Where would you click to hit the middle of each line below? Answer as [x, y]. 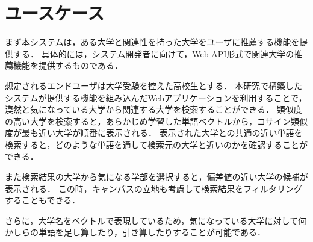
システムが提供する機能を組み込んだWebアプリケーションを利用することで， [156, 97]
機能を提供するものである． [68, 65]
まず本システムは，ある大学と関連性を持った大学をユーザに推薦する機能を [152, 42]
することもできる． [43, 200]
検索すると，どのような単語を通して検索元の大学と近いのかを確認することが [156, 144]
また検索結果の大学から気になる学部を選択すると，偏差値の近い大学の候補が [156, 177]
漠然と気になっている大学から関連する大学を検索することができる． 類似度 [153, 109]
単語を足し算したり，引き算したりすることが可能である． [152, 232]
